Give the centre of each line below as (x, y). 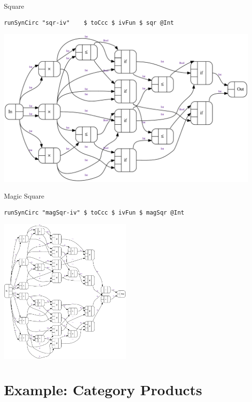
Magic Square (24, 195)
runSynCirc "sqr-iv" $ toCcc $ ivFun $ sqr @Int (89, 23)
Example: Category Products (103, 390)
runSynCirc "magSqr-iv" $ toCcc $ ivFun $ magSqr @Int (94, 212)
